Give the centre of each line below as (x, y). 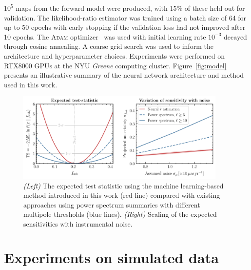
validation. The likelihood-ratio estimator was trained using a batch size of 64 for (125, 17)
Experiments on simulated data (111, 257)
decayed (235, 36)
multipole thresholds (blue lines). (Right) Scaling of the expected (120, 214)
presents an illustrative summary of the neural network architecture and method (124, 75)
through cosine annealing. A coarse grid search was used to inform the (109, 46)
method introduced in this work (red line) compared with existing (122, 195)
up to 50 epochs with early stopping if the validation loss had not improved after (125, 27)
